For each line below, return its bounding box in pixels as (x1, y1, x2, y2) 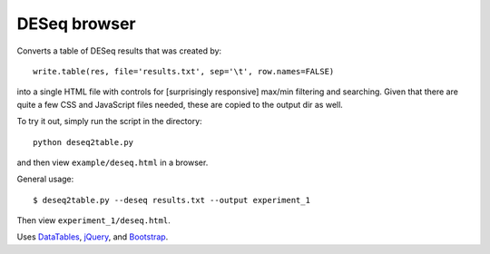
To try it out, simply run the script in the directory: (16, 116, 203, 127)
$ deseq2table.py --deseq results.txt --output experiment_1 (33, 195, 310, 205)
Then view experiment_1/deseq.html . (16, 215, 171, 226)
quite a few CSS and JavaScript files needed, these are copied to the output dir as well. (16, 99, 344, 110)
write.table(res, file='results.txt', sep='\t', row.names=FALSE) (33, 66, 335, 76)
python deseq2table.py (33, 137, 134, 147)
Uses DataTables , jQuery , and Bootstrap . (16, 231, 169, 242)
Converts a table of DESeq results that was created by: (16, 45, 222, 56)
